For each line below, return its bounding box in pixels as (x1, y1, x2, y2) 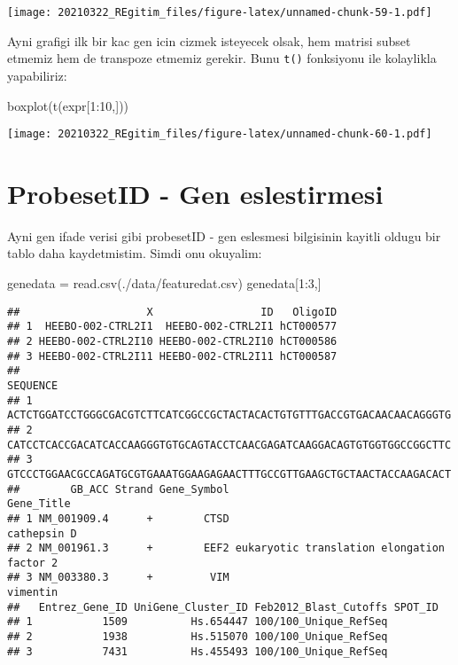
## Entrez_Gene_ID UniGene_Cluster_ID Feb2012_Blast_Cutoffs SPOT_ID (7, 600, 439, 614)
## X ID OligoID (7, 305, 338, 318)
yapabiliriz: (7, 66, 67, 84)
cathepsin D (7, 527, 77, 540)
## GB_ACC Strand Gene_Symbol (7, 482, 229, 496)
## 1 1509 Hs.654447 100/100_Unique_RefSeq (7, 615, 388, 629)
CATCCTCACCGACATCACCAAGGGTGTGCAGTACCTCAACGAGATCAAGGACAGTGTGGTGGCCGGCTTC (7, 438, 452, 451)
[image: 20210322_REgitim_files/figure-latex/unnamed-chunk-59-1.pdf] (7, 6, 432, 19)
